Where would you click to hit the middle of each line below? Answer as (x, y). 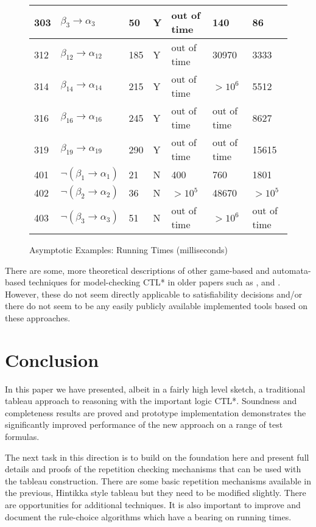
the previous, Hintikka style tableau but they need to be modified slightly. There (156, 493)
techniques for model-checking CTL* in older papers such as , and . (154, 282)
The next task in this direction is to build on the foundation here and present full (157, 457)
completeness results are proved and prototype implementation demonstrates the (156, 412)
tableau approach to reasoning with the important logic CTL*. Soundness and (151, 401)
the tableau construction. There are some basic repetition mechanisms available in (158, 480)
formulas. (22, 437)
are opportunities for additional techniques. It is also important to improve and (153, 505)
